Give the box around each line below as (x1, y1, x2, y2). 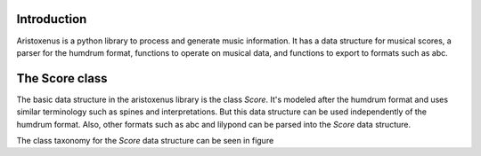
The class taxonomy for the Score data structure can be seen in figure (16, 135, 274, 145)
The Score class (16, 71, 108, 86)
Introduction (16, 12, 87, 27)
